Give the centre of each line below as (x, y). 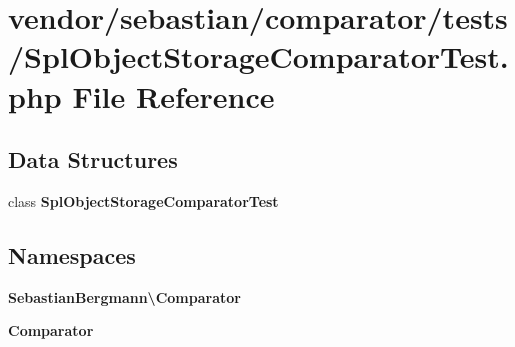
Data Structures (93, 159)
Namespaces (72, 254)
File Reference (173, 95)
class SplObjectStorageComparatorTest (143, 200)
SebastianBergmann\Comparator (124, 296)
